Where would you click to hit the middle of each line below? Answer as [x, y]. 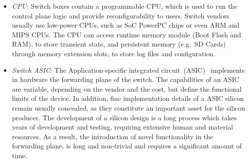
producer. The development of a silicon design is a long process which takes [124, 117]
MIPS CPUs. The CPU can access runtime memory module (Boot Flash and [126, 34]
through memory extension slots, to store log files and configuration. [114, 53]
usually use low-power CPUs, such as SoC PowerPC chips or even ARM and [126, 25]
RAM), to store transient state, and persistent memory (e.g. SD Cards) [119, 44]
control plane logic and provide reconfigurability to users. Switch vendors [121, 15]
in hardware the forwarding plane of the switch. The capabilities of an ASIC [125, 79]
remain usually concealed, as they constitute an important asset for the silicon [129, 107]
